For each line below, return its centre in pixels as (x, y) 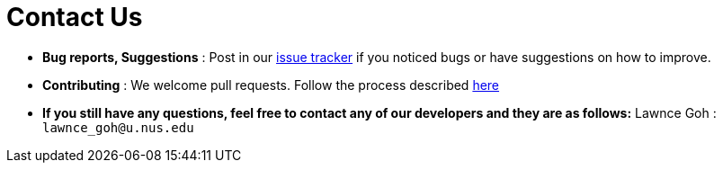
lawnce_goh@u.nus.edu (118, 127)
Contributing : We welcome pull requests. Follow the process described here (271, 85)
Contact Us (75, 17)
